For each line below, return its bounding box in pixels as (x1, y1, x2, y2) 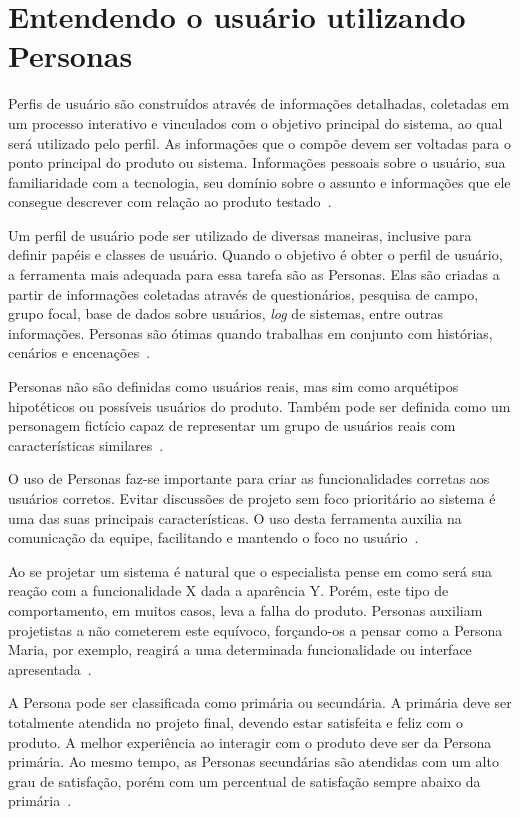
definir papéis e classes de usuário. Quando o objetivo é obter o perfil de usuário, (8, 244, 503, 265)
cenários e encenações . (8, 342, 151, 363)
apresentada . (8, 658, 92, 679)
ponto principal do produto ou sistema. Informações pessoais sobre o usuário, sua (8, 152, 506, 173)
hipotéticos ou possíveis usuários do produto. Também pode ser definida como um (8, 395, 511, 416)
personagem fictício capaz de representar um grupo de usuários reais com (8, 415, 456, 436)
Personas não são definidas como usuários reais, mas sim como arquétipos (8, 376, 459, 397)
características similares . (8, 434, 164, 455)
